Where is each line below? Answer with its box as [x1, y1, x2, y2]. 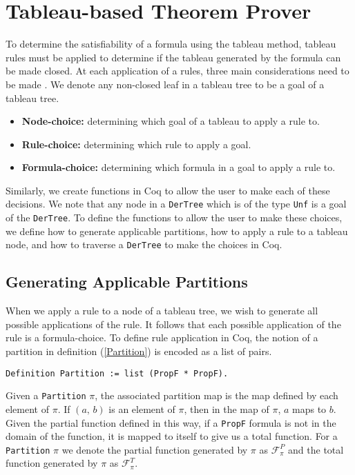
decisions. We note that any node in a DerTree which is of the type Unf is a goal [6, 196, 347, 211]
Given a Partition [6, 388, 86, 403]
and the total [288, 442, 344, 456]
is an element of [108, 401, 175, 416]
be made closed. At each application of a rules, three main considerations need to [6, 63, 349, 78]
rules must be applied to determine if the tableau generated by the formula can [6, 50, 341, 64]
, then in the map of [184, 401, 269, 416]
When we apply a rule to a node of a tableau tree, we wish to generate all [6, 303, 318, 318]
